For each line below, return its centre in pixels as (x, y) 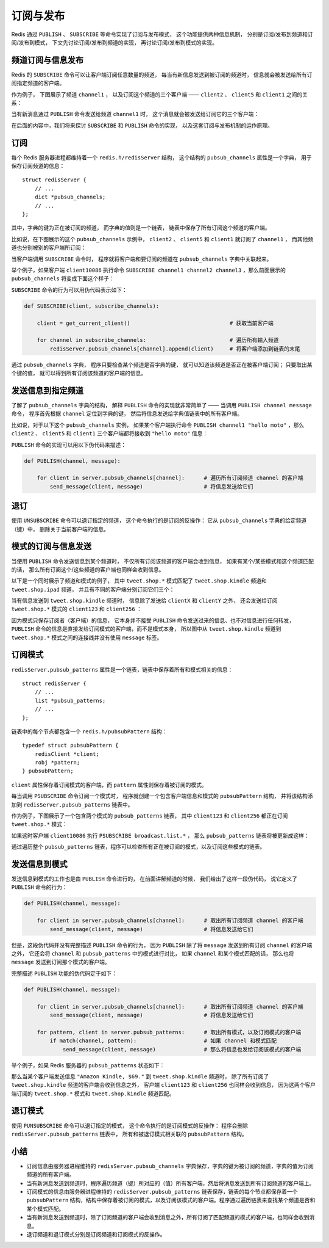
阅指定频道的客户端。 (38, 83)
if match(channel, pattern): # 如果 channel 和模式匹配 (163, 1041)
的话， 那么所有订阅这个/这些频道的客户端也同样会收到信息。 (88, 569)
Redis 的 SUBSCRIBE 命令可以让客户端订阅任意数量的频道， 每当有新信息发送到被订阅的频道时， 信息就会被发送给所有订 (162, 74)
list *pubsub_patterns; (70, 700)
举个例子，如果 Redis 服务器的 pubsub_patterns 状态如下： (88, 1065)
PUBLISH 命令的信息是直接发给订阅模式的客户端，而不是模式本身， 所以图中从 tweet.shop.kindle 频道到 (146, 629)
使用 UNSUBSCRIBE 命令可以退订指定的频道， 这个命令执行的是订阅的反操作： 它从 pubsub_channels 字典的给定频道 (159, 521)
